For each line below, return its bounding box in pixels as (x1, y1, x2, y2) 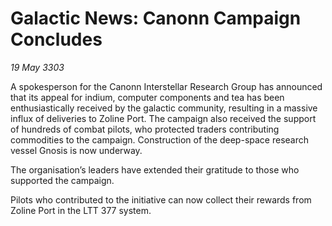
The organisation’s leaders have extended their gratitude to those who (10, 163, 300, 176)
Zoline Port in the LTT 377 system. (10, 204, 152, 216)
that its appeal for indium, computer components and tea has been (10, 91, 285, 103)
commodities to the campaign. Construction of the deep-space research (10, 133, 310, 146)
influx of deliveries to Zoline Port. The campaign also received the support (10, 112, 317, 124)
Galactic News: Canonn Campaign (10, 7, 302, 30)
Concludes (10, 28, 103, 51)
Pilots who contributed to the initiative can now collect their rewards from (10, 193, 312, 206)
